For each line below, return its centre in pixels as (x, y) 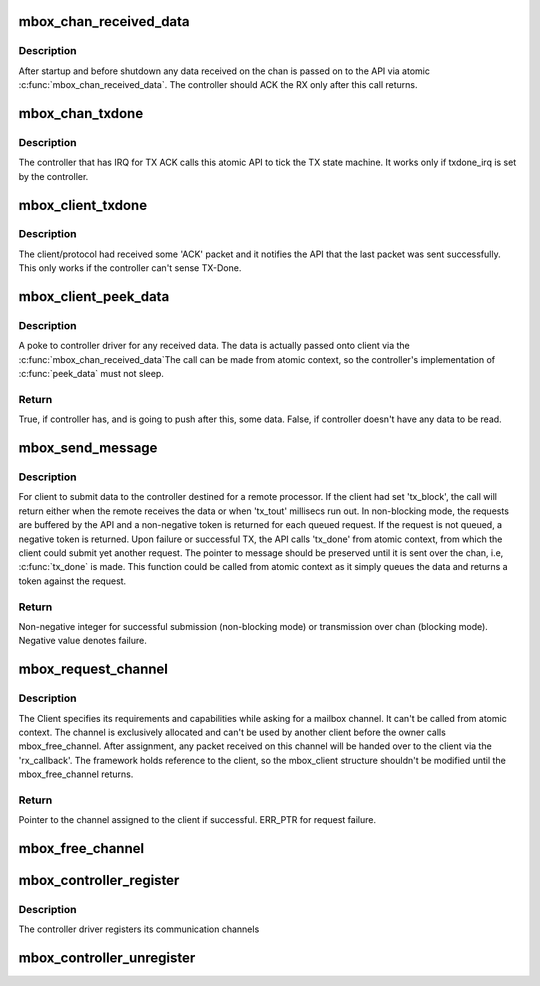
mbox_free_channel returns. (76, 774)
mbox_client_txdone (83, 205)
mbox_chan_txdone (81, 113)
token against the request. (72, 581)
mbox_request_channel (93, 669)
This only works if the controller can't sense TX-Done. (130, 268)
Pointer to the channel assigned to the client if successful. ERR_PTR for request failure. (197, 820)
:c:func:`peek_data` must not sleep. (91, 374)
